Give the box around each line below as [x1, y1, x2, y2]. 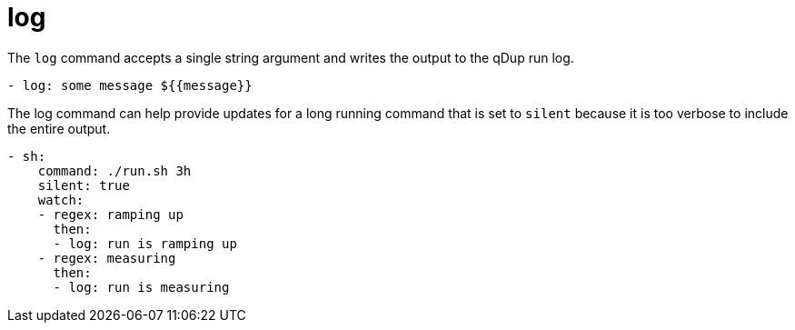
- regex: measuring [37, 250, 176, 265]
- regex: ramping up [37, 206, 184, 222]
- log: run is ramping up [53, 235, 237, 251]
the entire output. [7, 120, 111, 136]
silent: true [37, 177, 130, 193]
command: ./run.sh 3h [37, 163, 192, 178]
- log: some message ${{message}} [7, 77, 253, 93]
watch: [37, 192, 84, 207]
